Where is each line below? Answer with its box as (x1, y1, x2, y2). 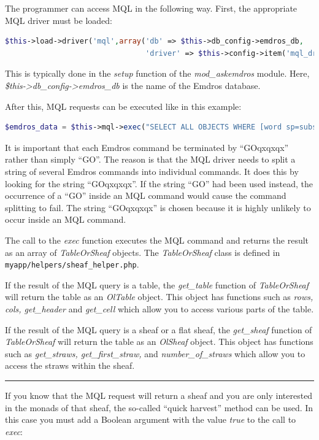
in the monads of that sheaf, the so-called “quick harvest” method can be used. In (5, 401, 313, 414)
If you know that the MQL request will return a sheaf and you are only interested (5, 388, 313, 401)
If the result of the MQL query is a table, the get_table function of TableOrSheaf (5, 278, 309, 291)
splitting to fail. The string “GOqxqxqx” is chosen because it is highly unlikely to (5, 201, 311, 214)
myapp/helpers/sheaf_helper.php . (5, 258, 139, 271)
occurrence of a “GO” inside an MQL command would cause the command (5, 189, 286, 202)
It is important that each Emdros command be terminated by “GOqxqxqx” (5, 141, 289, 153)
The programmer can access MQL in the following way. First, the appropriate (5, 2, 298, 14)
